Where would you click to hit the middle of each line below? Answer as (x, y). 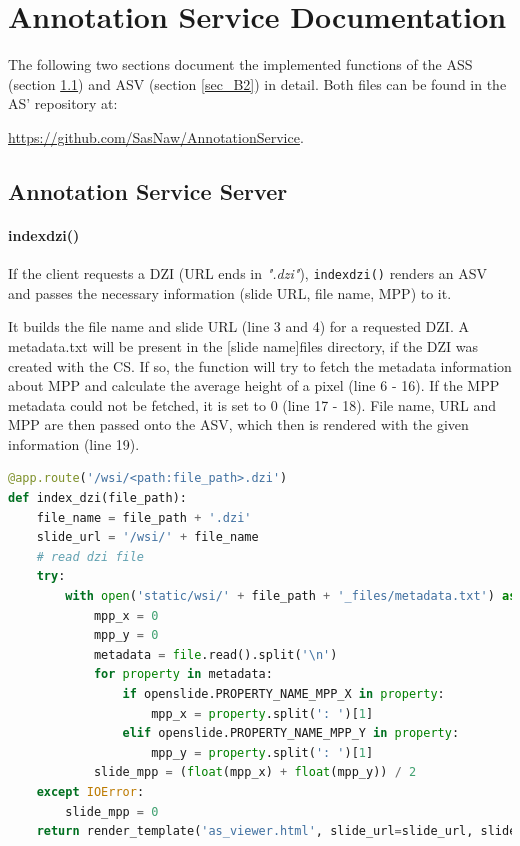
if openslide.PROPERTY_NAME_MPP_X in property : (283, 694)
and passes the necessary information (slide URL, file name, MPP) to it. (230, 292)
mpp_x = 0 (126, 615)
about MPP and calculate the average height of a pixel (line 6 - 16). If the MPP (254, 385)
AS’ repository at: (63, 103)
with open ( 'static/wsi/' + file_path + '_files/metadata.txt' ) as (291, 596)
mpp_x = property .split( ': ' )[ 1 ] (262, 713)
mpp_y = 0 (126, 635)
